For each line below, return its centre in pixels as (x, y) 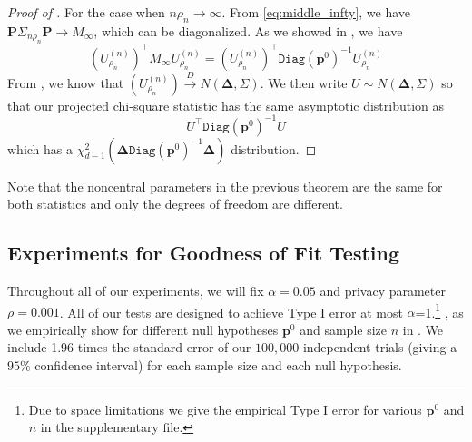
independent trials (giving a (380, 347)
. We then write (304, 82)
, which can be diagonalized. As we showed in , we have (248, 30)
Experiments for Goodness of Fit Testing (204, 253)
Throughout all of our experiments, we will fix (136, 290)
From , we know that (66, 82)
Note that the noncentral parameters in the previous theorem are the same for (225, 186)
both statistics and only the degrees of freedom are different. (175, 204)
